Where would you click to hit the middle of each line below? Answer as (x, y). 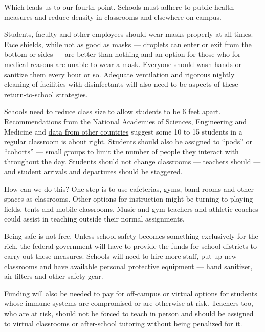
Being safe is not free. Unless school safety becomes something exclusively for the (131, 236)
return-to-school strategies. (46, 94)
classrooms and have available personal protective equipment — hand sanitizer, (128, 266)
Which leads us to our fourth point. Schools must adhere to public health (119, 7)
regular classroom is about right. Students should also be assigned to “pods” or (128, 141)
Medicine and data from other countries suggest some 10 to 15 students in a (123, 131)
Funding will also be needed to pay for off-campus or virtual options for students (131, 293)
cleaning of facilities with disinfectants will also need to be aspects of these (121, 84)
